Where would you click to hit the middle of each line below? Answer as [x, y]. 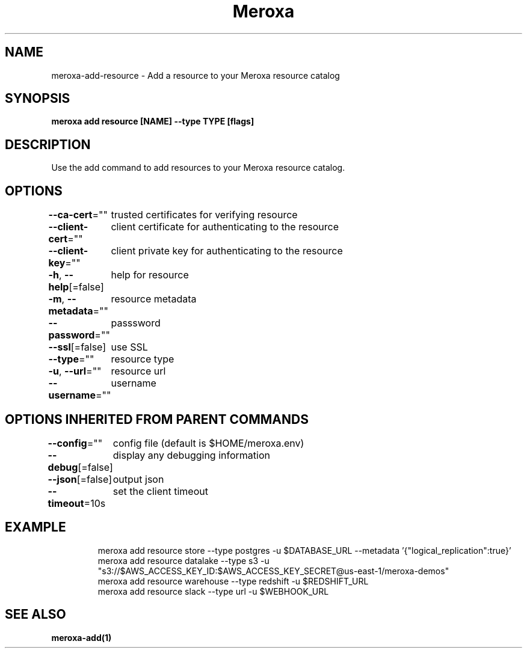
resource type [143, 359]
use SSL [129, 347]
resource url [138, 371]
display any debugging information [191, 455]
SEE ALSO [35, 615]
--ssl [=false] [77, 347]
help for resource [150, 275]
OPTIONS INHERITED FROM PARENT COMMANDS [157, 419]
